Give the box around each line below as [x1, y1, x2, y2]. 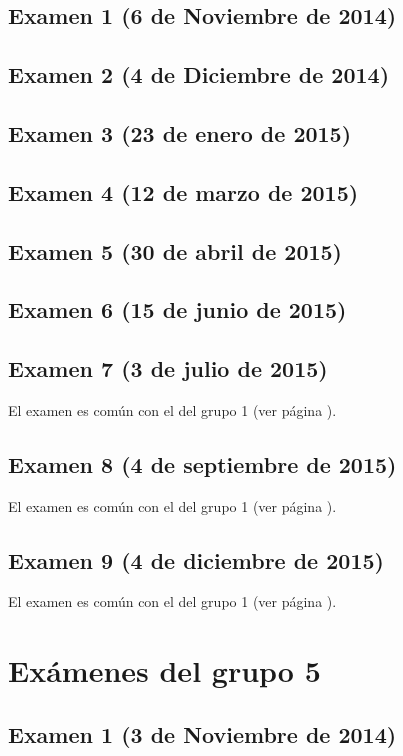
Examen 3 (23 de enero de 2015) [8, 117, 352, 148]
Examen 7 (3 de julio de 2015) [8, 353, 328, 384]
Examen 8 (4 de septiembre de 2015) [8, 448, 397, 479]
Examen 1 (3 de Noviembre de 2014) [8, 718, 397, 749]
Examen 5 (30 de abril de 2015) [8, 235, 343, 266]
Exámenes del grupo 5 [8, 650, 321, 691]
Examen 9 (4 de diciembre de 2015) [8, 544, 384, 575]
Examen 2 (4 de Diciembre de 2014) [8, 59, 390, 90]
